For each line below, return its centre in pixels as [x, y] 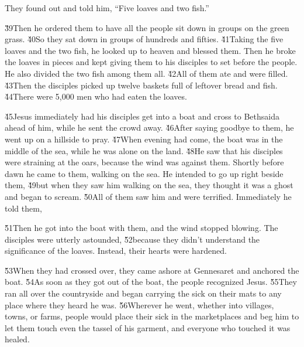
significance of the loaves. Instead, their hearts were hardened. [116, 251]
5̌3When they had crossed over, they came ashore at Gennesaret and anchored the [152, 270]
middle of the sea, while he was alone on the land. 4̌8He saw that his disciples [144, 150]
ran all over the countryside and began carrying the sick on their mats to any [143, 293]
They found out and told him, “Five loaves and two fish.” [107, 8]
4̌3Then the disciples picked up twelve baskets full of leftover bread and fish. [141, 85]
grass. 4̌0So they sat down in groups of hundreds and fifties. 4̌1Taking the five [144, 39]
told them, [23, 208]
